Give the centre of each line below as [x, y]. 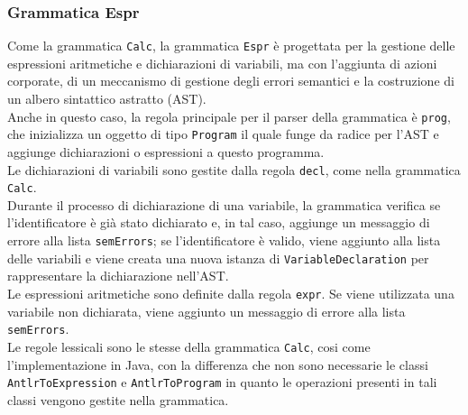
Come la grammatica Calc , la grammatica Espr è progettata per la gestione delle [231, 46]
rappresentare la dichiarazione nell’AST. [118, 276]
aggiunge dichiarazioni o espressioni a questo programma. [166, 151]
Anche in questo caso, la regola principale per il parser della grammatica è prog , [229, 116]
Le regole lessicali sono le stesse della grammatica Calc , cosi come [189, 346]
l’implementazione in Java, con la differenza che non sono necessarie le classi [218, 364]
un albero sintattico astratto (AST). [107, 99]
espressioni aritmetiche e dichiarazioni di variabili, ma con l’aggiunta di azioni [222, 63]
